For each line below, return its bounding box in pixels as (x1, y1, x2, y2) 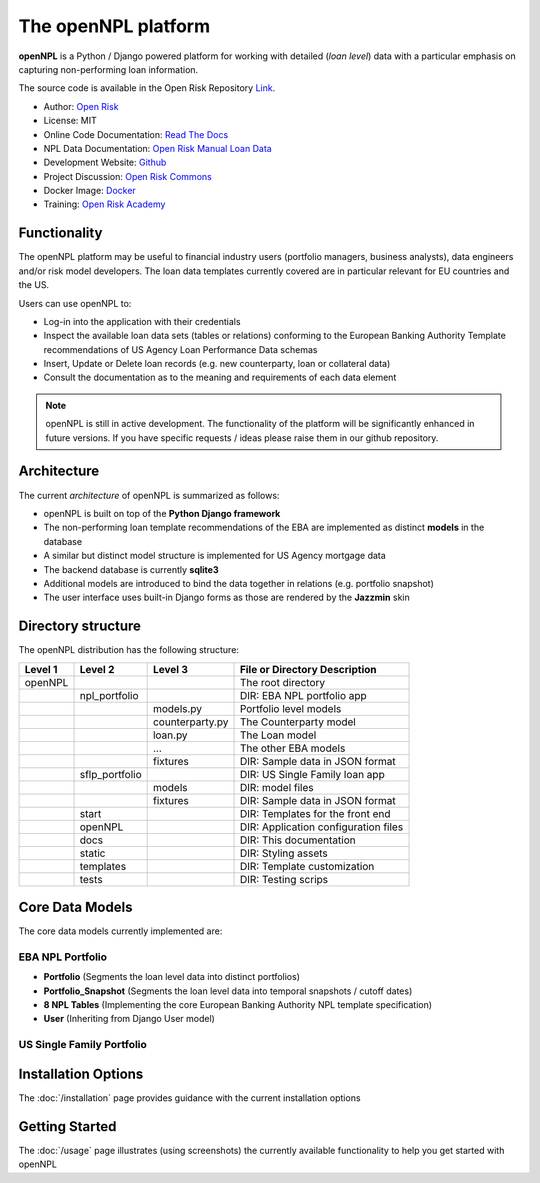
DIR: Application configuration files (239, 820, 404, 834)
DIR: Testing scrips (239, 872, 329, 886)
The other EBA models (239, 741, 346, 755)
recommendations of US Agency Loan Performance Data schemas (43, 343, 318, 355)
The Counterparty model (239, 715, 357, 729)
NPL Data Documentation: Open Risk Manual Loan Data (43, 142, 272, 154)
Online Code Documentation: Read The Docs (43, 128, 229, 140)
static (79, 846, 106, 860)
